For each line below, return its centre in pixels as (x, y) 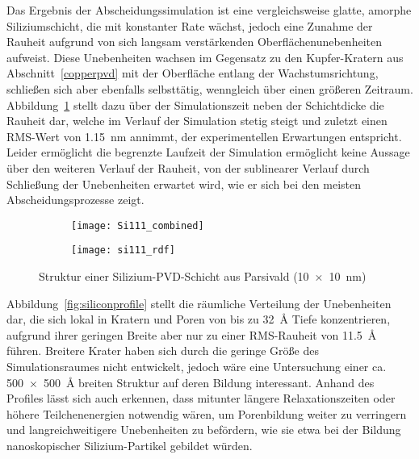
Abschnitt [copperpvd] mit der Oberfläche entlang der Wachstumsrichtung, (193, 73)
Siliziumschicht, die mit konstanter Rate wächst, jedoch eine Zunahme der (190, 25)
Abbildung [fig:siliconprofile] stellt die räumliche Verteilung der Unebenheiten (199, 303)
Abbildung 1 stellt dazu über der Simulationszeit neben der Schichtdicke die (195, 104)
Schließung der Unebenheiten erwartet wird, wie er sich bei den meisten (184, 184)
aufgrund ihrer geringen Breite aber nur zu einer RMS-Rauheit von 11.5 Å (192, 334)
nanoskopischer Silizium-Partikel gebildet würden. (130, 445)
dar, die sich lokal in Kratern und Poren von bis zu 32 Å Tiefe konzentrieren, (199, 319)
